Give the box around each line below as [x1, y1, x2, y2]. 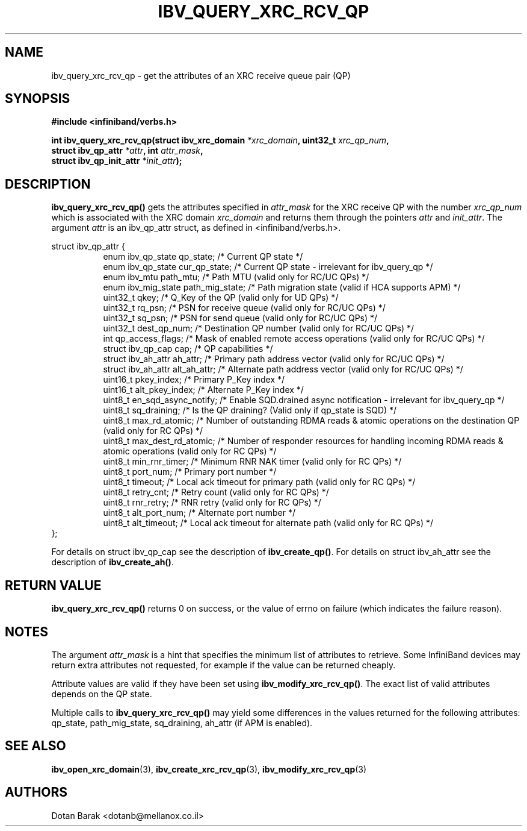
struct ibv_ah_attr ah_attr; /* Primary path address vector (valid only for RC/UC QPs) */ [103, 354, 445, 365]
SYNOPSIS [5, 91, 70, 107]
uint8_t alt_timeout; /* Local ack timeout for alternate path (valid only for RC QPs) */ [103, 518, 434, 528]
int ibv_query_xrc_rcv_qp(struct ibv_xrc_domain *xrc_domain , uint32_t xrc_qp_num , [51, 135, 389, 146]
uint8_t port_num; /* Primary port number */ [103, 466, 277, 477]
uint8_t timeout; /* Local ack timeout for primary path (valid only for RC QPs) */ [103, 477, 416, 488]
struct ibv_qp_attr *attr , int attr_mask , [51, 145, 203, 156]
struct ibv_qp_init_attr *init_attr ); [51, 155, 182, 166]
